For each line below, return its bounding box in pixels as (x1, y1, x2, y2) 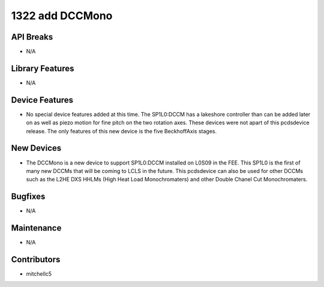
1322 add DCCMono (11, 9, 113, 22)
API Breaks (11, 32, 53, 42)
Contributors (11, 254, 61, 264)
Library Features (11, 63, 74, 73)
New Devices (11, 143, 62, 153)
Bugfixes (11, 192, 46, 202)
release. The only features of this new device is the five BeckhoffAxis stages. (26, 127, 217, 134)
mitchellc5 (26, 270, 52, 277)
